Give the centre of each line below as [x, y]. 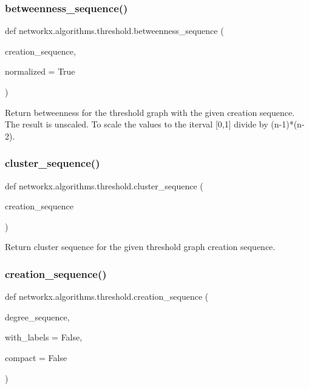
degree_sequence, [37, 316]
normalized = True [40, 71]
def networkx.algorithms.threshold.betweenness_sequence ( [114, 31]
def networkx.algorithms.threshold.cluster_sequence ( [104, 185]
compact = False [36, 357]
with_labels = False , [44, 337]
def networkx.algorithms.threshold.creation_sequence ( [107, 296]
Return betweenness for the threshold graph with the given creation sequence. [150, 112]
